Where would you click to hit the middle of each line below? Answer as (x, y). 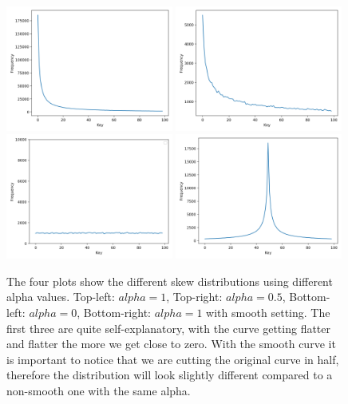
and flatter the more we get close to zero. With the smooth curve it (171, 344)
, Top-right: (194, 297)
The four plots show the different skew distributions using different (170, 281)
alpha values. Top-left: (61, 297)
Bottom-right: (117, 312)
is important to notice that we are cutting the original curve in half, (173, 359)
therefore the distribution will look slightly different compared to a (170, 375)
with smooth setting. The (268, 312)
